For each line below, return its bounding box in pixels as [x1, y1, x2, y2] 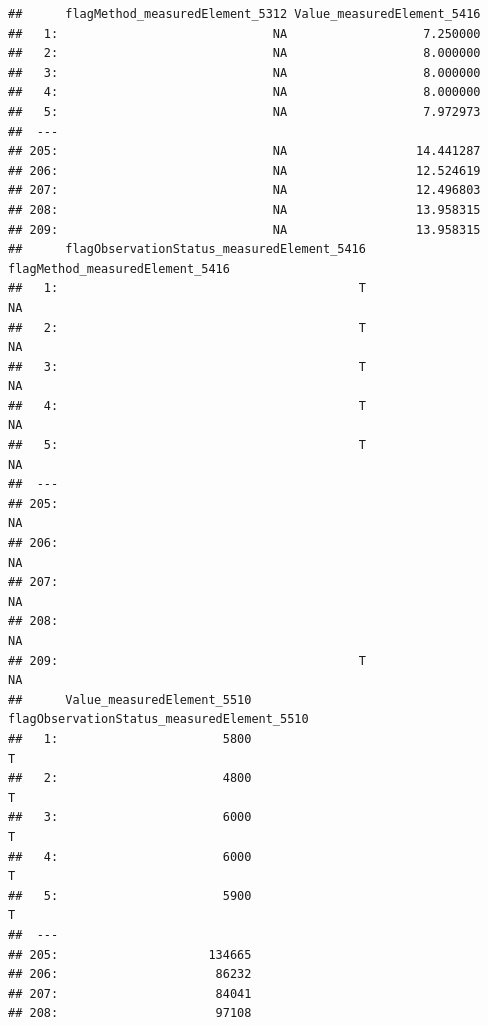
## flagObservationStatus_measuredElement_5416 [8, 242, 366, 257]
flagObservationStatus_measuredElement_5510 [8, 712, 309, 727]
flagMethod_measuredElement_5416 [8, 261, 230, 276]
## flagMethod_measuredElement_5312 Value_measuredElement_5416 [8, 7, 481, 21]
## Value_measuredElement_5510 [8, 692, 252, 707]
